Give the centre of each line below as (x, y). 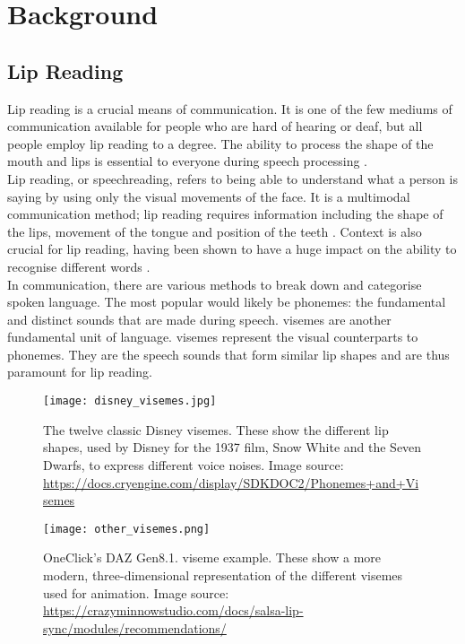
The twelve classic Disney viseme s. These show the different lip (216, 429)
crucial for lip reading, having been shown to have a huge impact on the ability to (232, 249)
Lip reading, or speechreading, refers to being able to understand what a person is (232, 178)
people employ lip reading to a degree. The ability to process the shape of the (220, 143)
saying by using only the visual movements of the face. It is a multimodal (209, 196)
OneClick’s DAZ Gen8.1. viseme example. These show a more (212, 557)
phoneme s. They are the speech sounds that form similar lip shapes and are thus (228, 354)
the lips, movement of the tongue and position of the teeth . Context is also (215, 231)
